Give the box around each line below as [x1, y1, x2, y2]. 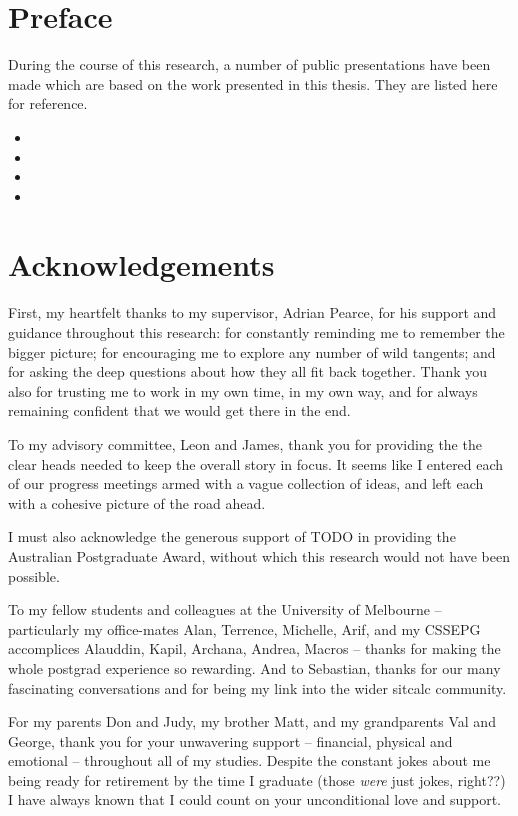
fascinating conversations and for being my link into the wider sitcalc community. [8, 677, 507, 698]
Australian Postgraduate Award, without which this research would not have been [8, 545, 510, 566]
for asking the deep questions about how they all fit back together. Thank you [8, 361, 488, 382]
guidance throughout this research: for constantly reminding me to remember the [8, 322, 505, 342]
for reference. [8, 93, 88, 114]
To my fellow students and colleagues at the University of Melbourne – [8, 599, 442, 620]
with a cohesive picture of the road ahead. [8, 492, 266, 513]
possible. [8, 565, 60, 586]
